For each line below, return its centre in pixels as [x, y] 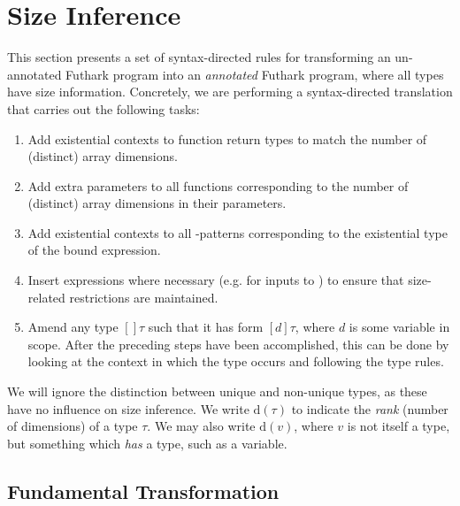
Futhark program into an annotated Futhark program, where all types [255, 74]
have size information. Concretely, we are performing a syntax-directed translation [230, 92]
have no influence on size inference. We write [128, 408]
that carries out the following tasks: [103, 108]
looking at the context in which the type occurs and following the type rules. [236, 361]
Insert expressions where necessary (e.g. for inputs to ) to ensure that [216, 280]
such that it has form [206, 327]
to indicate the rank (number [370, 408]
